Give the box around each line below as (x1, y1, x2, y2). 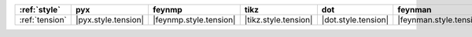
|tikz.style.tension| (244, 15, 313, 25)
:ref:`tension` (19, 15, 67, 25)
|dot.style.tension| (321, 15, 389, 25)
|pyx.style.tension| (75, 15, 145, 25)
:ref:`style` (19, 5, 61, 15)
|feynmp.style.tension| (153, 15, 236, 25)
